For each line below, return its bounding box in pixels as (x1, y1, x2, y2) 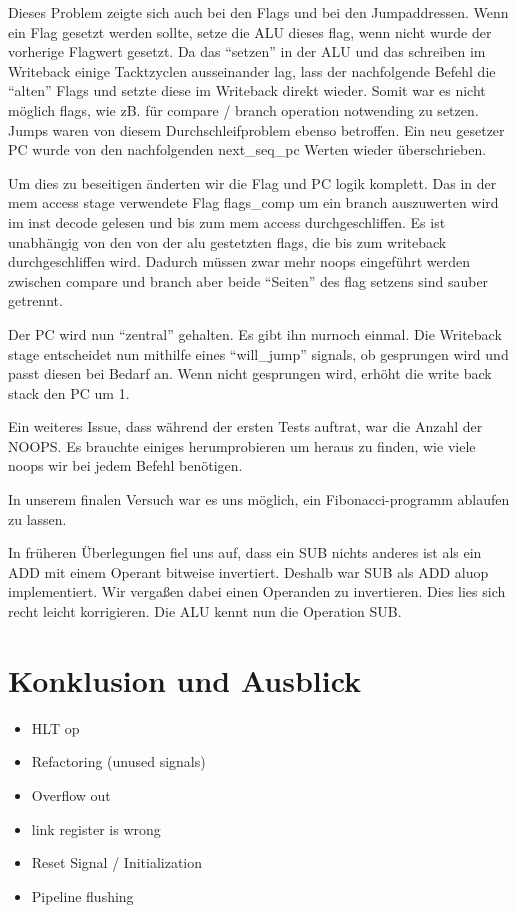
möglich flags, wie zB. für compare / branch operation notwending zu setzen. (8, 99, 479, 120)
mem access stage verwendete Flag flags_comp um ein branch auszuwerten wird (8, 192, 499, 213)
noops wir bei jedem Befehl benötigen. (8, 455, 243, 476)
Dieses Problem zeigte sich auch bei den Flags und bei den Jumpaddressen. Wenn (8, 2, 509, 22)
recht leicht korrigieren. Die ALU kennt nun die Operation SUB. (8, 601, 402, 622)
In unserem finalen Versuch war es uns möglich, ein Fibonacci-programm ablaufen (8, 489, 510, 510)
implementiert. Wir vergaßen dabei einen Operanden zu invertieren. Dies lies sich (8, 581, 506, 602)
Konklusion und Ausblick (8, 659, 362, 700)
